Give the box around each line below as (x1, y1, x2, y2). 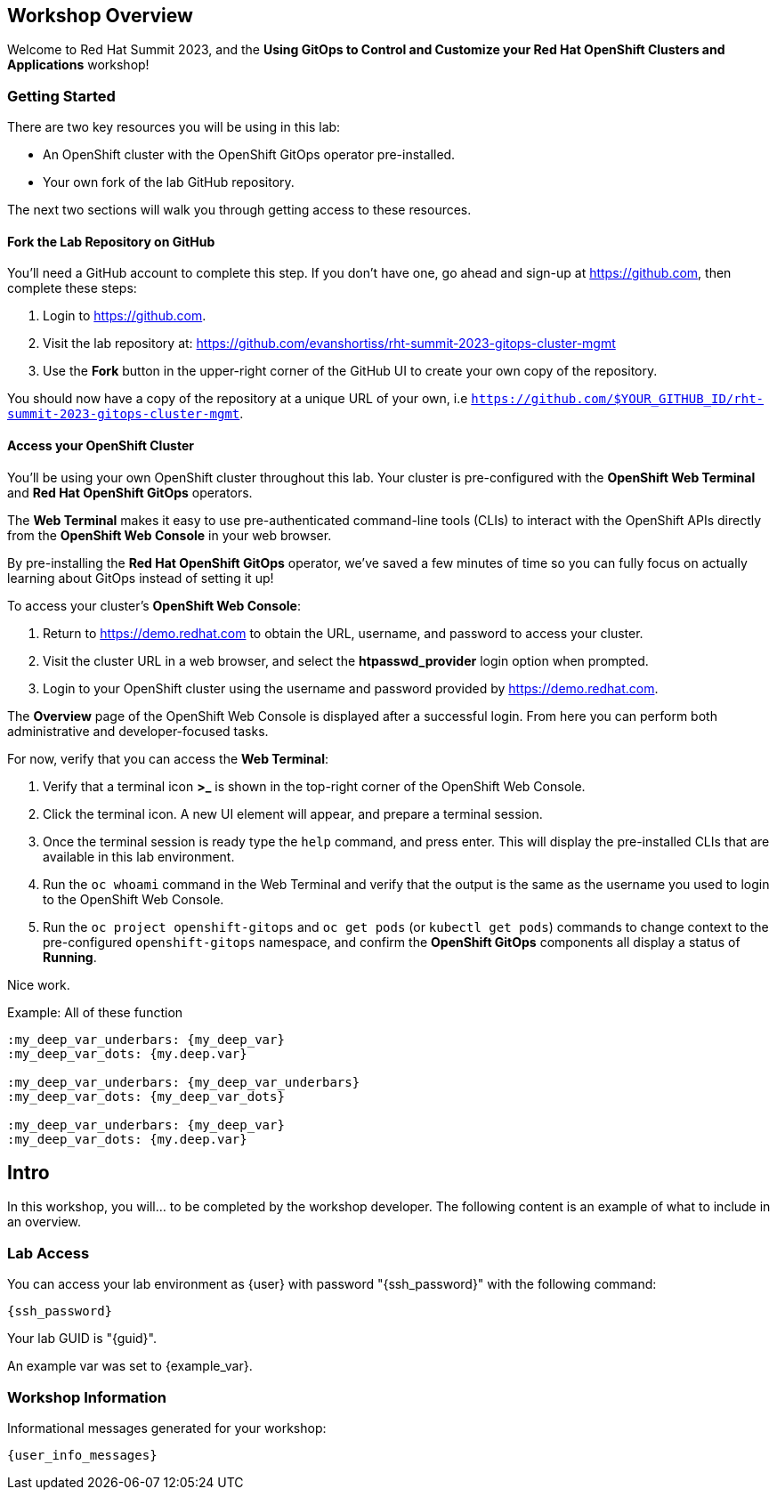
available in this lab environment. (43, 848, 235, 864)
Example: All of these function (7, 1004, 183, 1020)
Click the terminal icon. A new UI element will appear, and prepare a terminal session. (43, 805, 543, 821)
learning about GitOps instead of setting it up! (7, 570, 274, 586)
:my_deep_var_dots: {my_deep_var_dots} (7, 1088, 285, 1104)
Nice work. (7, 976, 70, 992)
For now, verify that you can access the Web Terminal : (7, 750, 328, 766)
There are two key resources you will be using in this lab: (7, 119, 341, 135)
